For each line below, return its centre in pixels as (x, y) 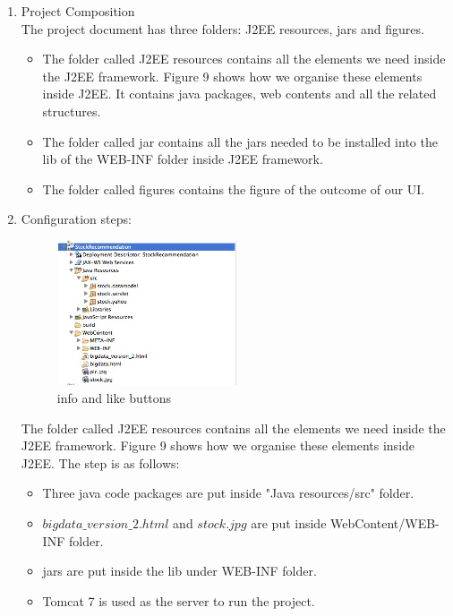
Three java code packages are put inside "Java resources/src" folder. (228, 493)
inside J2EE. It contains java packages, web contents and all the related (239, 94)
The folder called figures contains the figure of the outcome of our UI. (234, 188)
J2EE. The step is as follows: (100, 462)
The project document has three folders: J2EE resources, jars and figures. (222, 28)
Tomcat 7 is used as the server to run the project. (179, 600)
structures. (72, 111)
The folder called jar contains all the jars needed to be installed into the (240, 141)
